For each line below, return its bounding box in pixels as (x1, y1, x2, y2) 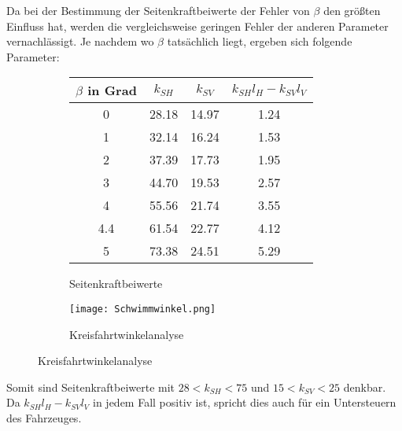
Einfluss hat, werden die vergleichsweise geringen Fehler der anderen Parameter (6, 17, 389, 34)
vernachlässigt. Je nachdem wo (6, 33, 154, 50)
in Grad (87, 81, 137, 100)
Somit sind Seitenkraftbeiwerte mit (6, 378, 175, 395)
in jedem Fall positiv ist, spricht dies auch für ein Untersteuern (93, 394, 396, 411)
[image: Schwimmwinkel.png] (69, 303, 216, 315)
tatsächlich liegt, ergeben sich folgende (167, 33, 352, 50)
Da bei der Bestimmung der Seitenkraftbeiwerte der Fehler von (6, 2, 310, 18)
